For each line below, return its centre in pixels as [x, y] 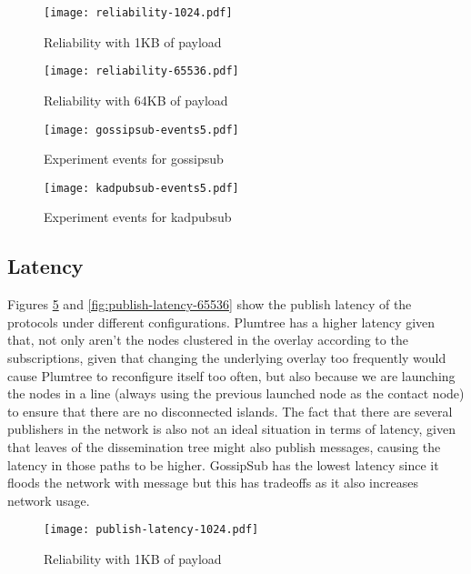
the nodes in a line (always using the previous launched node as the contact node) [236, 393]
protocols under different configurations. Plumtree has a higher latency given [221, 322]
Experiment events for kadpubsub [138, 217]
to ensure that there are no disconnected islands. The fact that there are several [230, 411]
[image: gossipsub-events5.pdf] [141, 130]
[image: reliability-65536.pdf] [141, 71]
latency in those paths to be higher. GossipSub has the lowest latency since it [223, 464]
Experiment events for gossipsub [134, 159]
